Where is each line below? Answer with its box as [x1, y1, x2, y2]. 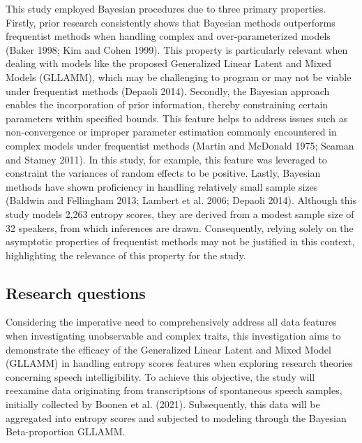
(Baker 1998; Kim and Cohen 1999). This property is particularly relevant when [6, 42, 348, 57]
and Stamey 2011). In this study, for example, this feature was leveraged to [6, 152, 327, 166]
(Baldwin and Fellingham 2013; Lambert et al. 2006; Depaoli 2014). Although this [6, 193, 356, 208]
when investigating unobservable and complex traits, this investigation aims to [6, 328, 341, 343]
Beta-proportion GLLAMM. [6, 424, 126, 439]
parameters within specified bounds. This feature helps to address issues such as [6, 110, 348, 125]
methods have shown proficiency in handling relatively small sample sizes [6, 179, 318, 194]
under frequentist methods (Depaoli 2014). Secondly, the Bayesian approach [6, 83, 330, 98]
